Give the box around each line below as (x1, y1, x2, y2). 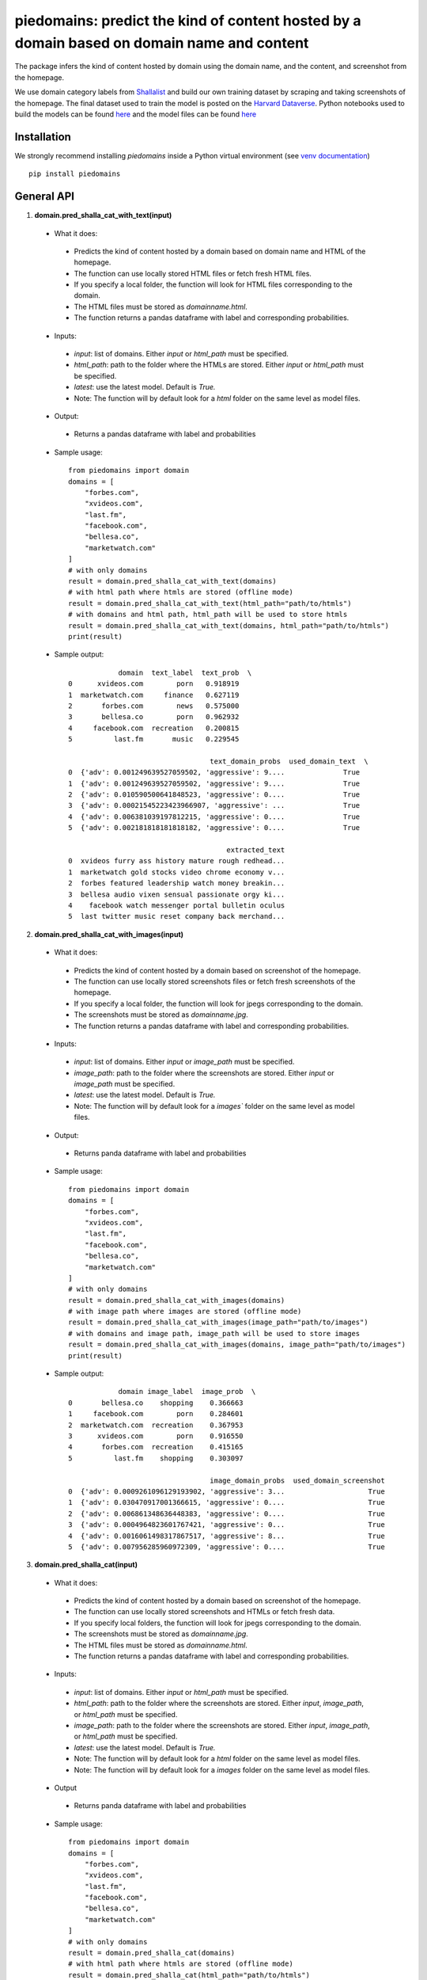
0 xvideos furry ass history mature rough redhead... (68, 856, 285, 866)
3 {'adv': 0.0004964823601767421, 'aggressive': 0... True (68, 1521, 385, 1529)
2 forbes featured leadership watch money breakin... (68, 879, 285, 888)
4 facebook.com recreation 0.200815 (68, 723, 240, 733)
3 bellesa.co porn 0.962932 (68, 713, 240, 722)
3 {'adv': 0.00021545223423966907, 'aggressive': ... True (68, 801, 361, 810)
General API (14, 190, 75, 204)
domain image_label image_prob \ (118, 1387, 256, 1396)
